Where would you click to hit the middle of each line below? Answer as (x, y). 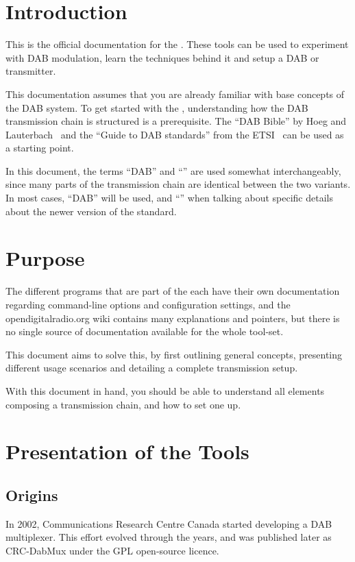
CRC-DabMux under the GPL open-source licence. (112, 550)
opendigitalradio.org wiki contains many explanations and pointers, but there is (173, 318)
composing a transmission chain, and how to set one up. (123, 404)
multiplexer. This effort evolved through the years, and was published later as (169, 537)
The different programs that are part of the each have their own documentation (173, 291)
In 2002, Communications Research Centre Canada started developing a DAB (169, 523)
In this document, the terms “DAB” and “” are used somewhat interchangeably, (173, 170)
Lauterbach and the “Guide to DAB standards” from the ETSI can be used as (175, 134)
